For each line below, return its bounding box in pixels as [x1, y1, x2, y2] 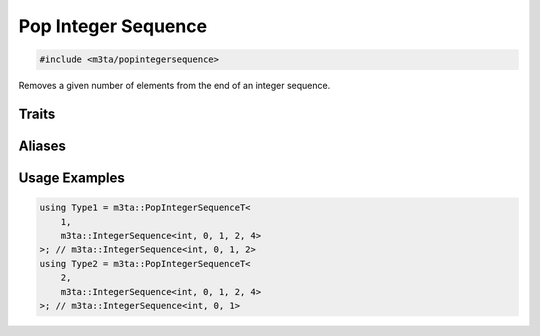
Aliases [18, 137, 67, 154]
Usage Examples [18, 169, 125, 186]
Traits [18, 105, 56, 122]
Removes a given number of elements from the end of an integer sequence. [18, 80, 331, 92]
